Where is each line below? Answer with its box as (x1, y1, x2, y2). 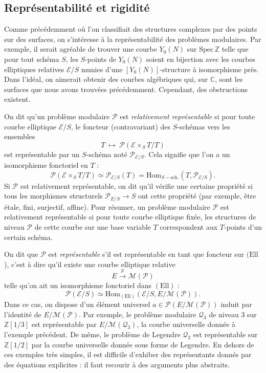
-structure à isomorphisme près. (160, 63, 259, 74)
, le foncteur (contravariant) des (71, 121, 171, 131)
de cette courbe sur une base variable (34, 222, 151, 232)
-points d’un (224, 222, 262, 232)
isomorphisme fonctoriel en (4, 160, 88, 170)
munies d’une (81, 63, 123, 74)
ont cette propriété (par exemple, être (138, 190, 256, 201)
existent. (4, 94, 31, 104)
